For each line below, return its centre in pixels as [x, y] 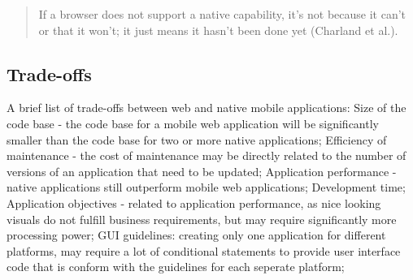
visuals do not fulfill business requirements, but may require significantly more [202, 219]
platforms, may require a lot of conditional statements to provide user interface [204, 250]
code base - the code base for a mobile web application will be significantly [193, 123]
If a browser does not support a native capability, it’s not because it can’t [222, 14]
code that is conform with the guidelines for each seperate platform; [176, 267]
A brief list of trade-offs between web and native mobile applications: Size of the [206, 108]
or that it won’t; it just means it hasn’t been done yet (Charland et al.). [218, 30]
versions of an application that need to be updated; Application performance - [202, 171]
